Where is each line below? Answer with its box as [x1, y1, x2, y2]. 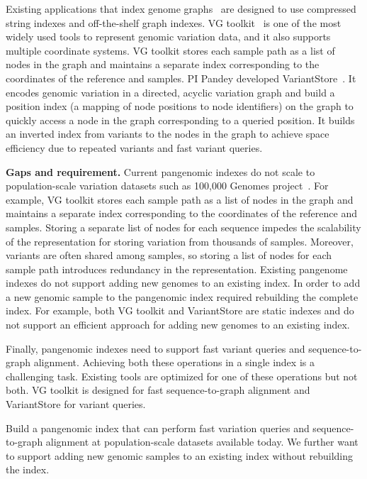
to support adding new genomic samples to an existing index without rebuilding [6, 448, 354, 463]
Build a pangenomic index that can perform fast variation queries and [6, 420, 310, 435]
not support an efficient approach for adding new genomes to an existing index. [6, 317, 350, 332]
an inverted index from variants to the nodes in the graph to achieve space [6, 126, 329, 141]
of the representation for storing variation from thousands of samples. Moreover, [6, 233, 354, 248]
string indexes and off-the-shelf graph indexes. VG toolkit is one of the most [6, 15, 341, 30]
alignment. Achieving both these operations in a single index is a [33, 355, 315, 370]
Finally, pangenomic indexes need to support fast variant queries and [6, 341, 305, 356]
